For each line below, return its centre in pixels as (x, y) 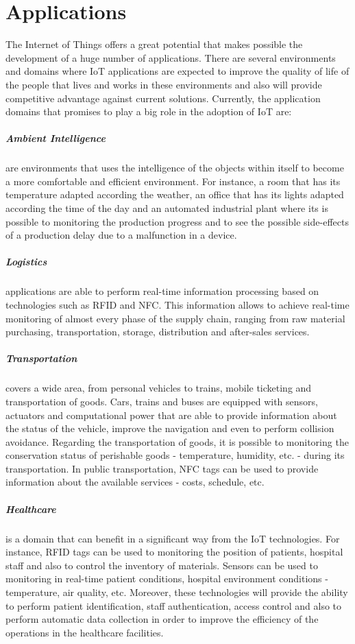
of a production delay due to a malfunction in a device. (121, 235)
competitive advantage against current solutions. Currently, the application (163, 98)
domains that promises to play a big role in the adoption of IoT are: (149, 111)
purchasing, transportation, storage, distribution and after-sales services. (158, 332)
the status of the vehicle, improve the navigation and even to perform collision (170, 428)
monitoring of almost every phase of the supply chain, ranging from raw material (175, 318)
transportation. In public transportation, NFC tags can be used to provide (162, 468)
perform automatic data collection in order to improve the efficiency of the (162, 619)
